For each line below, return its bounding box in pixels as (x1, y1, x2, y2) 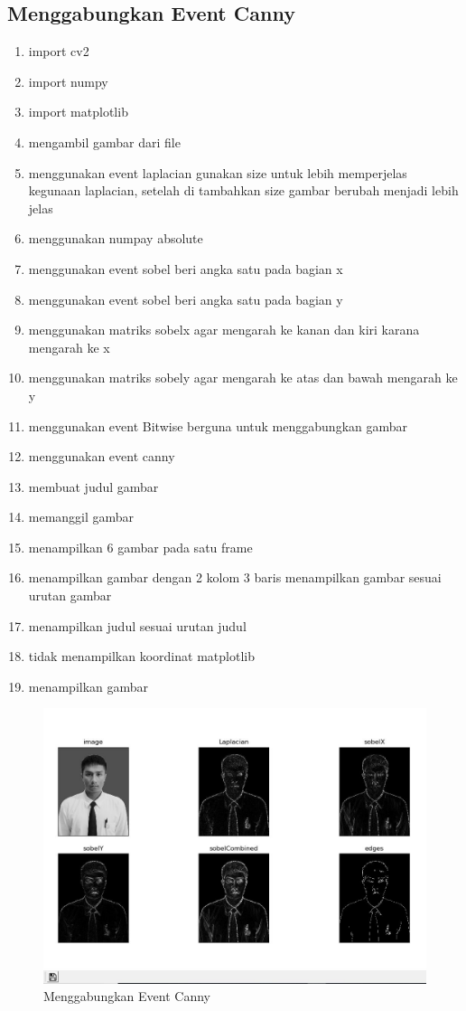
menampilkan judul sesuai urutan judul (28, 616, 247, 635)
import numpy (28, 71, 108, 90)
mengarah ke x (28, 337, 110, 356)
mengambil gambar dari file (28, 132, 181, 151)
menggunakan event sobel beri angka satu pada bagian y (28, 289, 343, 308)
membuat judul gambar (28, 477, 159, 496)
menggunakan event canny (28, 447, 175, 466)
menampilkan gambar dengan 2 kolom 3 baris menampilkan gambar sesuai (28, 568, 442, 587)
